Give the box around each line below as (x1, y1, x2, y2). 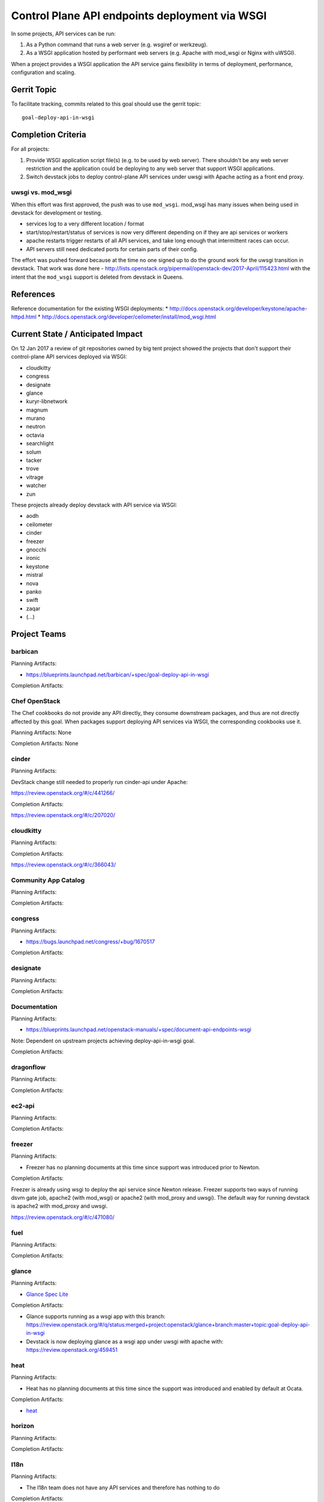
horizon (11, 1421, 34, 1430)
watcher (26, 482, 47, 489)
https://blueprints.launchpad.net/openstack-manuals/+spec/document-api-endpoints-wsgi (26, 1026, 252, 1033)
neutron (26, 423, 46, 430)
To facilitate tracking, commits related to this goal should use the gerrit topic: (11, 100, 201, 108)
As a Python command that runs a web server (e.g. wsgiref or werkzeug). (26, 41, 208, 48)
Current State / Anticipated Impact (11, 329, 143, 339)
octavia (26, 431, 44, 439)
